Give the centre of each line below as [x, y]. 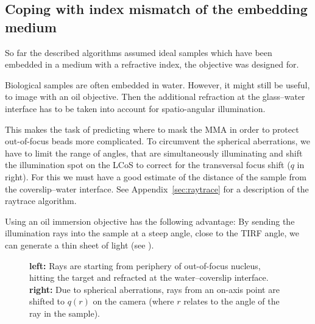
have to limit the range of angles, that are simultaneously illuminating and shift [154, 153]
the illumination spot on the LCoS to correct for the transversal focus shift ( [148, 165]
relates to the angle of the [232, 301]
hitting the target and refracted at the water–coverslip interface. [149, 277]
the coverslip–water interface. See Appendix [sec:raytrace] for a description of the [157, 188]
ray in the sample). [65, 313]
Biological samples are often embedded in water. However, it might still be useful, [157, 84]
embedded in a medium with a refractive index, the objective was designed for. [152, 64]
